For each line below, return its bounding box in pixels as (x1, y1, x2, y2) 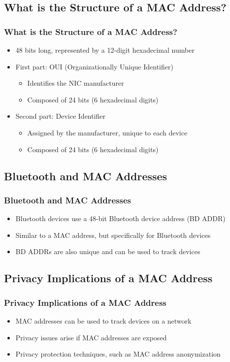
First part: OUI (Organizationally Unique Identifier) (15, 61, 173, 71)
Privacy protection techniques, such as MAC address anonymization (15, 349, 221, 359)
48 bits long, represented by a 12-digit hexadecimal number (15, 45, 195, 55)
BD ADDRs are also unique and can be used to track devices (15, 246, 200, 257)
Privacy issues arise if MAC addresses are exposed (15, 332, 167, 342)
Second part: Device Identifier (15, 111, 106, 121)
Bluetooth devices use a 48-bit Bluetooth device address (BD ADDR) (15, 213, 226, 224)
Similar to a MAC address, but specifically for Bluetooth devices (15, 230, 211, 240)
